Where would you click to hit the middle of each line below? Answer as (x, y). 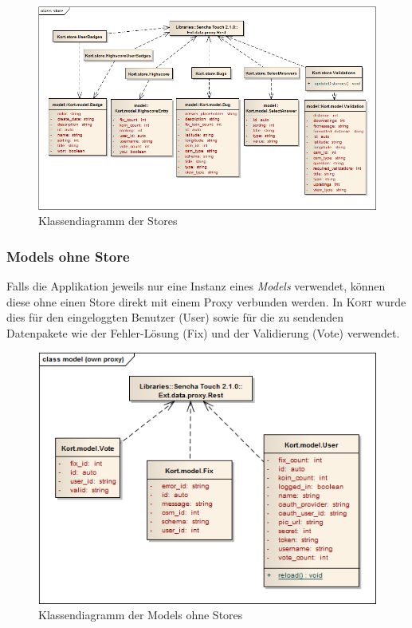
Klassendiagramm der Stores (108, 221)
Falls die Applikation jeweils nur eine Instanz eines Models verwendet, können (196, 286)
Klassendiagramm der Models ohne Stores (141, 615)
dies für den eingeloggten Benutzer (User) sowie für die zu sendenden (175, 317)
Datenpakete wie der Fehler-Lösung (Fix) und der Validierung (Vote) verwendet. (203, 332)
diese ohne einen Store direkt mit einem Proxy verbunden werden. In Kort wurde (206, 301)
